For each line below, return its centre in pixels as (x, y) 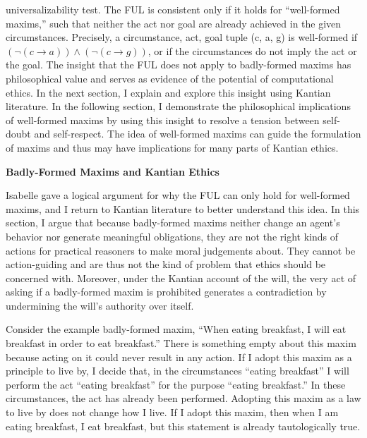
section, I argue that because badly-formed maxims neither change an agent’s (173, 223)
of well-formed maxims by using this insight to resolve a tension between (163, 120)
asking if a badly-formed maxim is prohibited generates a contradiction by (166, 292)
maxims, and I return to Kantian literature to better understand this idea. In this (183, 208)
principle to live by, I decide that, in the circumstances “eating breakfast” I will (178, 371)
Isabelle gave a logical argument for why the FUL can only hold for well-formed (178, 195)
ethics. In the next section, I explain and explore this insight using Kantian (168, 92)
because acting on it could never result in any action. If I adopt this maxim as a (179, 357)
